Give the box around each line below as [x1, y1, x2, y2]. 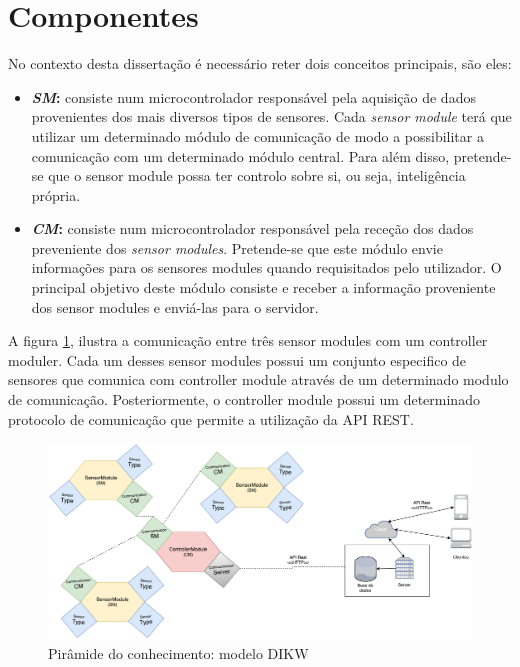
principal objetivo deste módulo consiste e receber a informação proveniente [31, 277, 496, 298]
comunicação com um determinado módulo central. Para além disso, [31, 145, 450, 166]
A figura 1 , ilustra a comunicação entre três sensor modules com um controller [8, 330, 488, 351]
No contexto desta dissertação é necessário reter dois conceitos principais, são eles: [8, 53, 512, 74]
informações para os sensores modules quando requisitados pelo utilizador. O [31, 257, 502, 278]
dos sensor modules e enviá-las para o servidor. [31, 296, 319, 317]
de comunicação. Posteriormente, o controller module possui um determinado [8, 389, 480, 410]
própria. [31, 184, 81, 205]
